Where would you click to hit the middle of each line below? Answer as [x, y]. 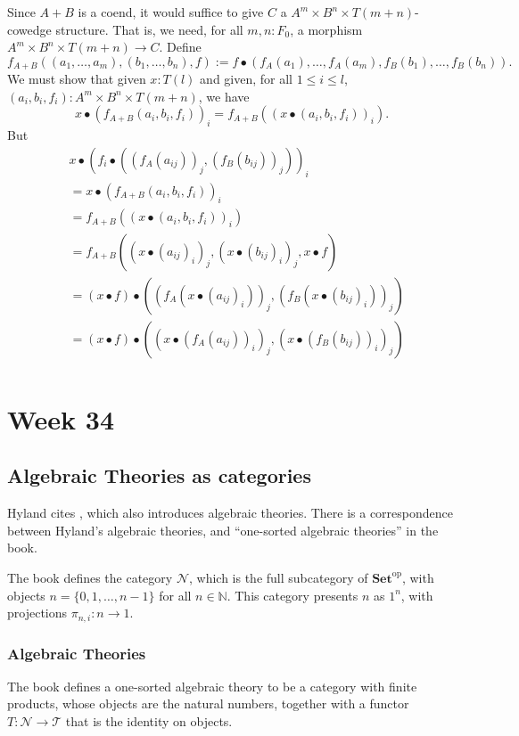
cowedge [29, 29]
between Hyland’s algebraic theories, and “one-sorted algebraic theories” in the [223, 530]
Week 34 [61, 418]
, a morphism [326, 29]
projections [37, 613]
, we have [224, 96]
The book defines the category [90, 577]
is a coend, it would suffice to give [171, 12]
